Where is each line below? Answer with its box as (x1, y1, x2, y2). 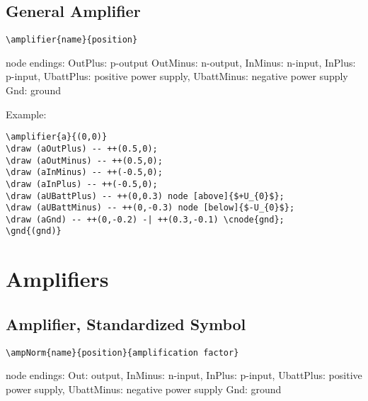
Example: (6, 106, 47, 121)
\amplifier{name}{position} (6, 35, 138, 45)
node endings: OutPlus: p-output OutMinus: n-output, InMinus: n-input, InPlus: (6, 55, 356, 69)
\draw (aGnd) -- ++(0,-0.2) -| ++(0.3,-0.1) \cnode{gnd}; (6, 214, 284, 225)
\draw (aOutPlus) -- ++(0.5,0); (6, 143, 158, 154)
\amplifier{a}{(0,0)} (6, 132, 108, 142)
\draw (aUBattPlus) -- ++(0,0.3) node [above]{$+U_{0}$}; (6, 191, 284, 201)
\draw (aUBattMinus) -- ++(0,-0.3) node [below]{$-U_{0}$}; (6, 203, 295, 213)
